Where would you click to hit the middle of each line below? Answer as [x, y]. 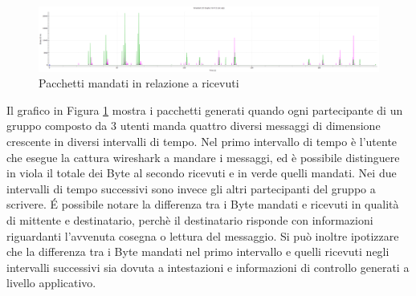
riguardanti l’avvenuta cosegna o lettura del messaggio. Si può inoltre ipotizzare [203, 235]
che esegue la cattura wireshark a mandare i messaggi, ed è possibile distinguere [203, 157]
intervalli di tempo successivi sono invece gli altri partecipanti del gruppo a [191, 188]
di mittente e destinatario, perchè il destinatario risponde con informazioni [190, 219]
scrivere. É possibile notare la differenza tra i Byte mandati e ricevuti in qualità [203, 204]
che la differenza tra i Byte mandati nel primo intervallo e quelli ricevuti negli [198, 251]
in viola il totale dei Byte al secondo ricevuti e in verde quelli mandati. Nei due [202, 173]
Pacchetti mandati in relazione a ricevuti [139, 83]
